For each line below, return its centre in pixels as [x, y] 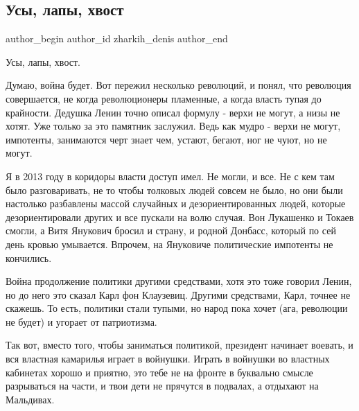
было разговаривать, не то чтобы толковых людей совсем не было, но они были [174, 190]
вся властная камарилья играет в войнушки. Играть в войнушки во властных [168, 359]
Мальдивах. [30, 399]
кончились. [29, 257]
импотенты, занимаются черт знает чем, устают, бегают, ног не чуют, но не [166, 139]
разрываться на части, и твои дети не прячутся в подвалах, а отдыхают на [162, 386]
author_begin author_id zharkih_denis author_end [117, 38]
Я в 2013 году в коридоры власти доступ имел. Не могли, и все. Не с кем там [170, 176]
